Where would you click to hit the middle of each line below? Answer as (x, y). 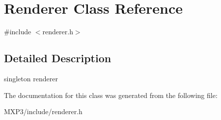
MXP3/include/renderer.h (43, 111)
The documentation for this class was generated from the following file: (111, 95)
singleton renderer (31, 78)
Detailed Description (58, 58)
